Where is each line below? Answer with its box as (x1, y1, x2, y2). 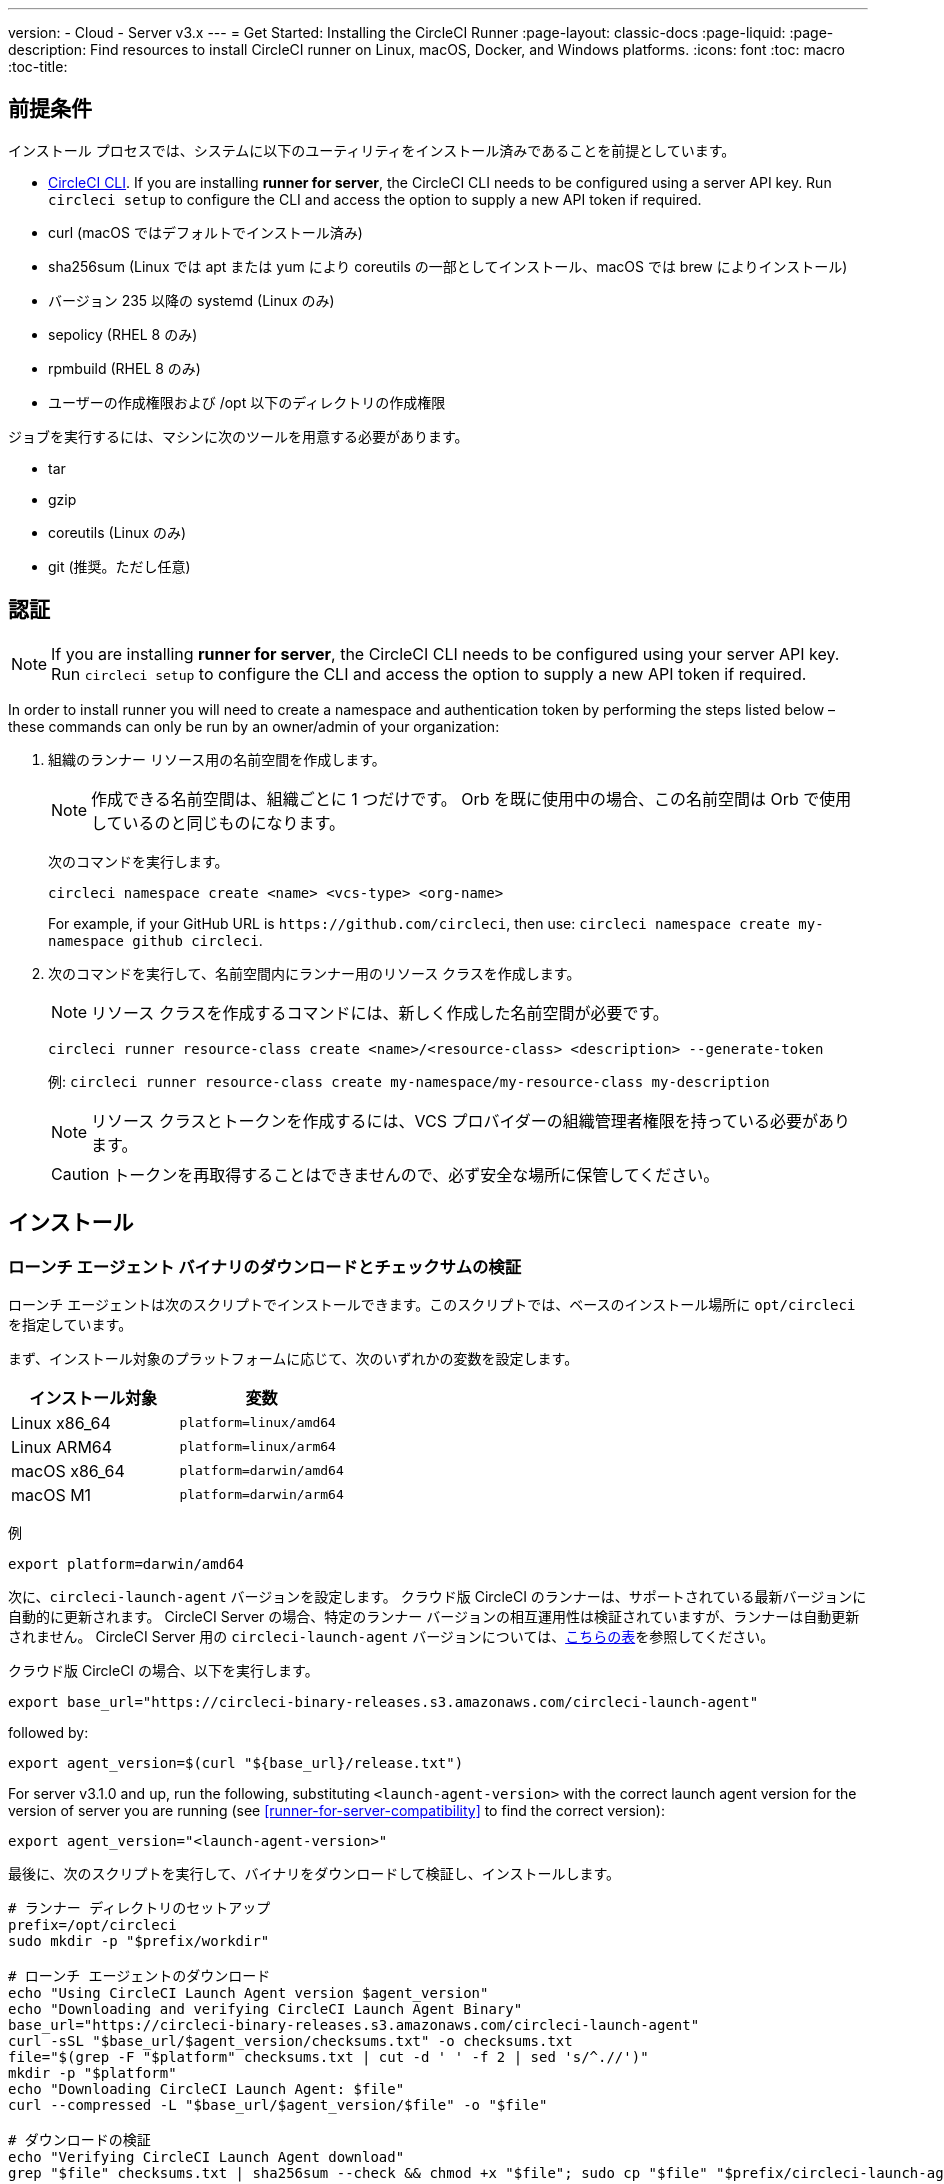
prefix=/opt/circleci (8, 1916, 177, 1933)
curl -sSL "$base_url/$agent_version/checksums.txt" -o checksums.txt (8, 2032, 573, 2049)
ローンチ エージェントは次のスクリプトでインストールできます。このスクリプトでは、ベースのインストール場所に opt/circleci (8, 1295, 856, 1313)
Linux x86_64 (11, 1412, 111, 1433)
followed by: (8, 1723, 89, 1741)
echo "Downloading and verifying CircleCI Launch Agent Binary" (8, 2000, 523, 2017)
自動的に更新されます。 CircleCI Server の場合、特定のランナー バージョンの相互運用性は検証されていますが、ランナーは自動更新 (8, 1607, 860, 1625)
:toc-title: (8, 58, 68, 75)
